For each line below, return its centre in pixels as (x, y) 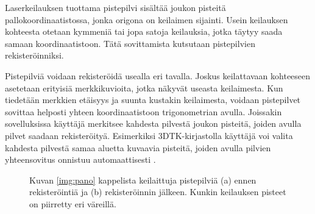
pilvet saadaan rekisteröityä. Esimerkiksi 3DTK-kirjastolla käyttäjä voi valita (149, 135)
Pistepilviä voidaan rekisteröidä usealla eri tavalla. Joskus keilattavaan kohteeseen (158, 75)
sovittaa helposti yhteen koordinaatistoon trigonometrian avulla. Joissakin (143, 111)
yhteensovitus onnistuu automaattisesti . (80, 159)
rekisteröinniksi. (34, 55)
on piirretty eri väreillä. (73, 203)
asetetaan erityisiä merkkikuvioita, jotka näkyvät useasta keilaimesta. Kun (144, 87)
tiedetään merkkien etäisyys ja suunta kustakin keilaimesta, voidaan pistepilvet (153, 100)
